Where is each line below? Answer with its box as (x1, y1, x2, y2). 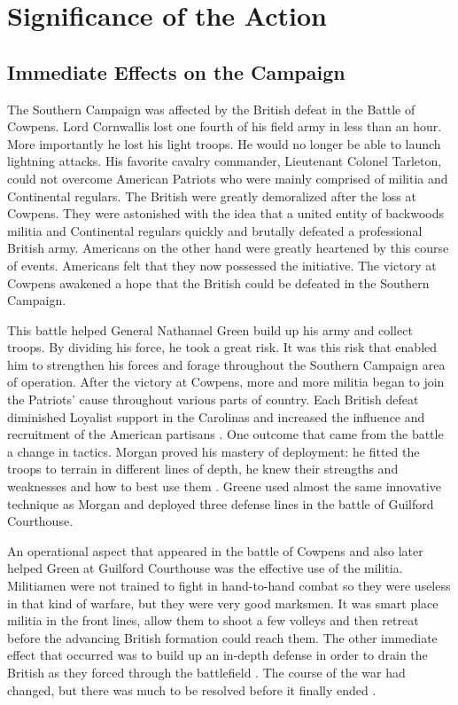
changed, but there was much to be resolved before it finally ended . (7, 680, 376, 699)
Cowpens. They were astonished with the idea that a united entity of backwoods (7, 204, 445, 223)
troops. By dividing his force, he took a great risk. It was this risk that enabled (7, 338, 438, 356)
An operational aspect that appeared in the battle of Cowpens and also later (7, 541, 423, 560)
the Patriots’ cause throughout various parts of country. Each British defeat (7, 390, 419, 409)
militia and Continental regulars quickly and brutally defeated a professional (7, 221, 423, 239)
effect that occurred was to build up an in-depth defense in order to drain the (7, 646, 428, 664)
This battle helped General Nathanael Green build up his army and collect (7, 320, 413, 339)
